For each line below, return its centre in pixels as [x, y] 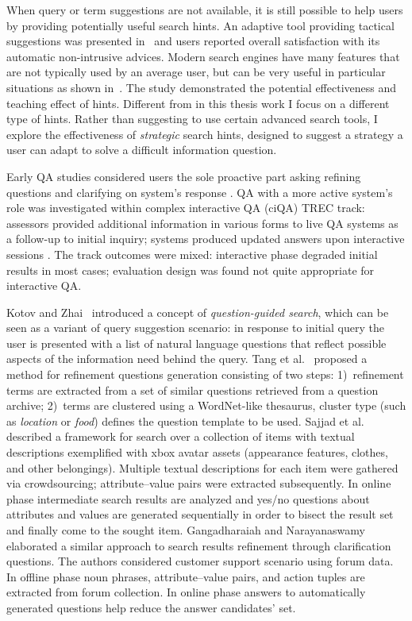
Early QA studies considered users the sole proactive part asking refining [184, 176]
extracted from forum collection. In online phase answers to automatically [186, 592]
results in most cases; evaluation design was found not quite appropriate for [191, 270]
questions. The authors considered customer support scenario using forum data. [200, 561]
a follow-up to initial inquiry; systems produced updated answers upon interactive [206, 239]
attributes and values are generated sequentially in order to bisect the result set [200, 514]
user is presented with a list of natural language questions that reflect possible [196, 343]
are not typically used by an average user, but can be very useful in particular [196, 72]
